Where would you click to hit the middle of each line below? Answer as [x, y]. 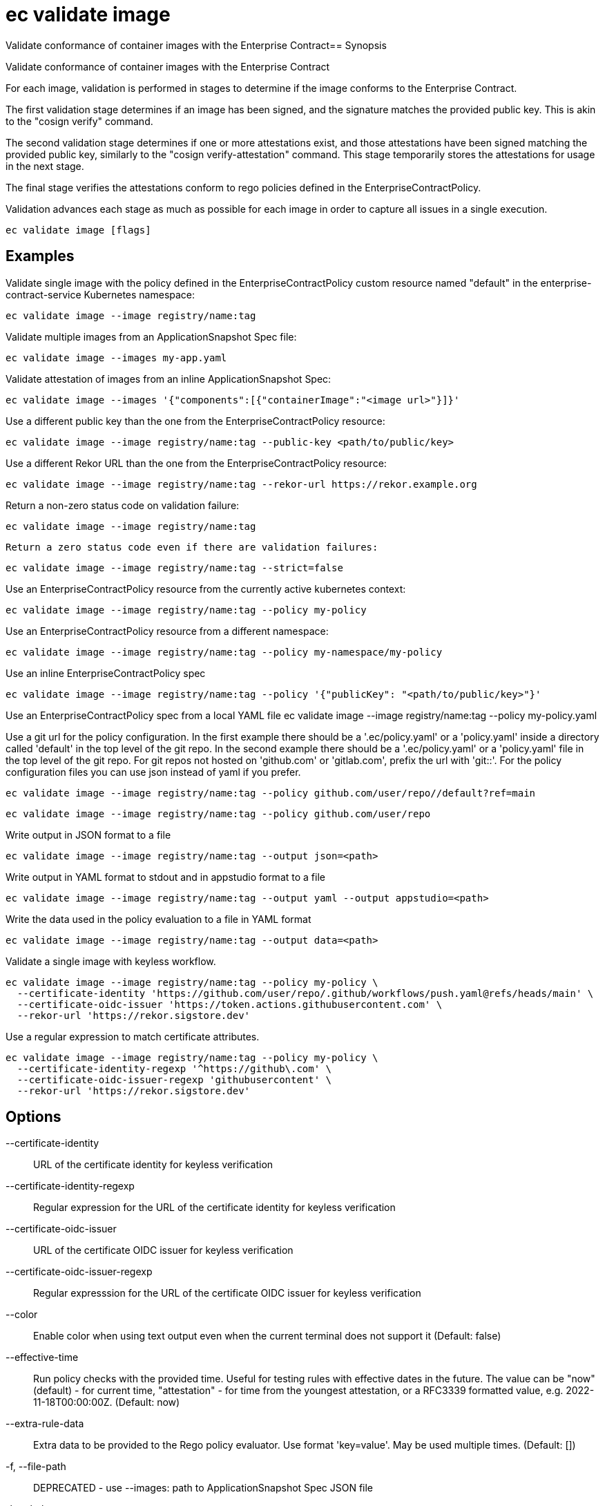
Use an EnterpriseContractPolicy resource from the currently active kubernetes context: [206, 589]
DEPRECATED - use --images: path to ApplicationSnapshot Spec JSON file [203, 1488]
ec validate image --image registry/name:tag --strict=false [174, 568]
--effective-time [42, 1357]
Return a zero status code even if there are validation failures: [192, 547]
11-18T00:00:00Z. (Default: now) [107, 1402]
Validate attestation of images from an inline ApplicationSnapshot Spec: [169, 379]
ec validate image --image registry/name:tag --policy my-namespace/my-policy [224, 652]
